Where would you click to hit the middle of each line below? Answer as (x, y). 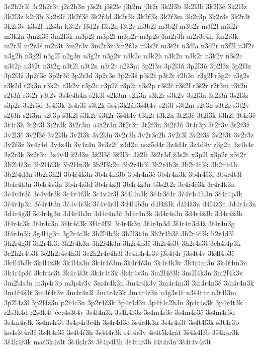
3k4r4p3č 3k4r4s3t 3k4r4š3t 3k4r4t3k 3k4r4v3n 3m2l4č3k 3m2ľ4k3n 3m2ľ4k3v (124, 273)
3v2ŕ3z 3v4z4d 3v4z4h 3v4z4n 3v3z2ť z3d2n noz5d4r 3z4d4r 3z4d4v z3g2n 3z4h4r (129, 144)
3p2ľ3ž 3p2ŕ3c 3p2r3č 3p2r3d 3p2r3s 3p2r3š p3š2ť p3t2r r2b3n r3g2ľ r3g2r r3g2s (127, 75)
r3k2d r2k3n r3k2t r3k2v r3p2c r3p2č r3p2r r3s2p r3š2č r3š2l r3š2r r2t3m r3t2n (126, 85)
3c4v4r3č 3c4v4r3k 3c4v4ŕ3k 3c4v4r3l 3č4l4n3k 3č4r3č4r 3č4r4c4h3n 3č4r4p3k (123, 194)
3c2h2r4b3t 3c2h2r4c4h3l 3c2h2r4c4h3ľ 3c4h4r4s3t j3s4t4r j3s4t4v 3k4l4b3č (119, 253)
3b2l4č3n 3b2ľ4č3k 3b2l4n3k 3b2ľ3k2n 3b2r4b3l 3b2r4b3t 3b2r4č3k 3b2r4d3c (121, 164)
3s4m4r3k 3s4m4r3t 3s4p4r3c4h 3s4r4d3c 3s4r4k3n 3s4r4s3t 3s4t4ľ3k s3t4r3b (122, 322)
